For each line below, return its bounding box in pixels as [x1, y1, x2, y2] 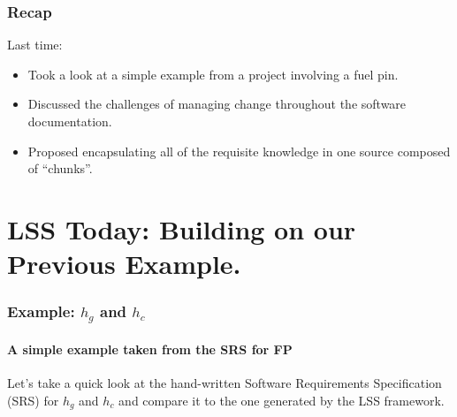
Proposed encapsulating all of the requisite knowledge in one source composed [27, 141, 451, 160]
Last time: [7, 35, 63, 54]
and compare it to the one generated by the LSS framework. [118, 390, 445, 409]
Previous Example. [7, 246, 241, 282]
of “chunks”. [27, 159, 93, 178]
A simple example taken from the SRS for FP [7, 339, 293, 358]
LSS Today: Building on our [7, 210, 356, 246]
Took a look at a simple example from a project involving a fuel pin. [27, 64, 399, 83]
